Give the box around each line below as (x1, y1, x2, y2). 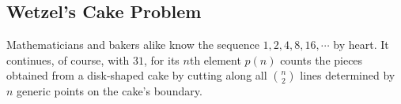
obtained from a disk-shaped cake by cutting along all (6, 67, 267, 84)
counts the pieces (280, 51, 363, 68)
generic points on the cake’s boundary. (17, 83, 202, 99)
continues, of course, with (6, 51, 130, 68)
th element (189, 51, 241, 68)
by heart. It (333, 36, 389, 53)
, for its (144, 51, 180, 68)
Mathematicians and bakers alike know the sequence (6, 36, 259, 53)
